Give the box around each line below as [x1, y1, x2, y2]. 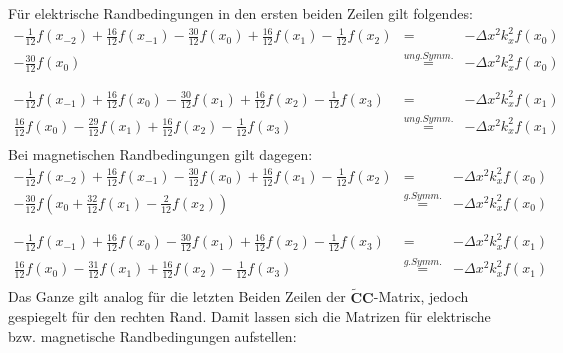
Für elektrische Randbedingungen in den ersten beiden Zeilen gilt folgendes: [8, 3, 473, 23]
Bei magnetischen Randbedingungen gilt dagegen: [8, 143, 313, 164]
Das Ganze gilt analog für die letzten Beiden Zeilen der [8, 286, 346, 307]
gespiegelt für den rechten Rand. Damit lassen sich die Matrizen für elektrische [8, 306, 491, 327]
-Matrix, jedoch [373, 286, 469, 307]
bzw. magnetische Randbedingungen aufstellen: [8, 325, 297, 346]
